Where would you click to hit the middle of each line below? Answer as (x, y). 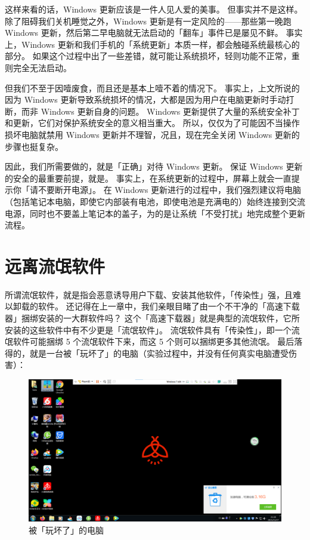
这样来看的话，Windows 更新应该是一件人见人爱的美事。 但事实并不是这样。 (154, 9)
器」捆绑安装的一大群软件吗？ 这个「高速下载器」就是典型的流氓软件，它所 (152, 318)
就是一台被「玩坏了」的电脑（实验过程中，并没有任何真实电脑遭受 (159, 353)
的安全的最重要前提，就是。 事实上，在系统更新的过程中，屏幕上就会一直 (148, 178)
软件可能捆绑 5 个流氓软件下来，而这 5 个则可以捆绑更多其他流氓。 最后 (154, 341)
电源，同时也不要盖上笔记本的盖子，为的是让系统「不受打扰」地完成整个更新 (155, 213)
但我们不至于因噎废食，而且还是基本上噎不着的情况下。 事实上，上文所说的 (152, 88)
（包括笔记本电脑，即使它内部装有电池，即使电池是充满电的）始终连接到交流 (155, 201)
